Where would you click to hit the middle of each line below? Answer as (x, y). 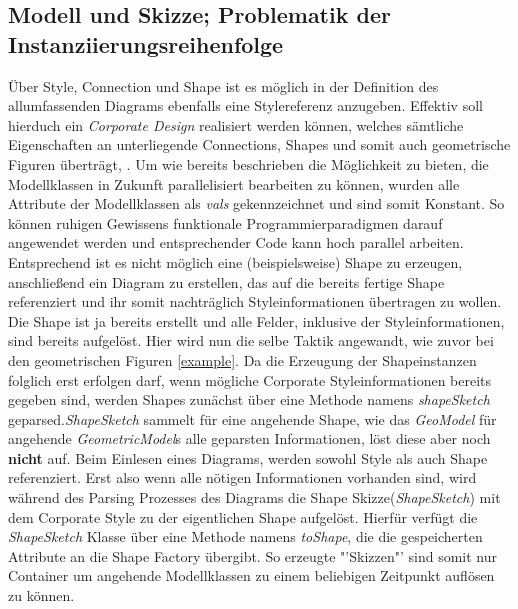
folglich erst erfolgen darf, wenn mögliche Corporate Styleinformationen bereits (250, 379)
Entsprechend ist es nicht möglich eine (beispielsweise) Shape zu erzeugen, (235, 261)
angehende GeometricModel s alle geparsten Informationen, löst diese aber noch (249, 438)
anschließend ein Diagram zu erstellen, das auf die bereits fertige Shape (226, 281)
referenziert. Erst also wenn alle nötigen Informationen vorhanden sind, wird (242, 477)
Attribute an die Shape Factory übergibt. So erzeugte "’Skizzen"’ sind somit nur (253, 555)
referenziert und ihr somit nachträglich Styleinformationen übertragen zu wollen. (255, 301)
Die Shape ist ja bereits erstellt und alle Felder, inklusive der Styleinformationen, (256, 320)
